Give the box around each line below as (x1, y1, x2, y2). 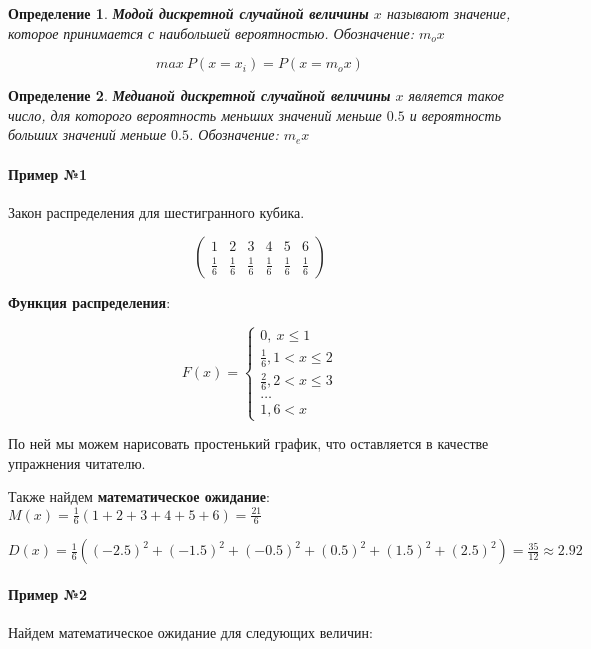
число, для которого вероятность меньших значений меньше (8, 104, 382, 125)
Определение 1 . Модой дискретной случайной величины (8, 3, 369, 23)
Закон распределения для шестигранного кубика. (8, 201, 305, 222)
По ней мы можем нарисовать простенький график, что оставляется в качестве (8, 433, 489, 454)
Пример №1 (8, 163, 88, 184)
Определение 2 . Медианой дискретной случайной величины (8, 85, 391, 106)
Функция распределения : (8, 292, 171, 313)
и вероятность (409, 104, 502, 125)
